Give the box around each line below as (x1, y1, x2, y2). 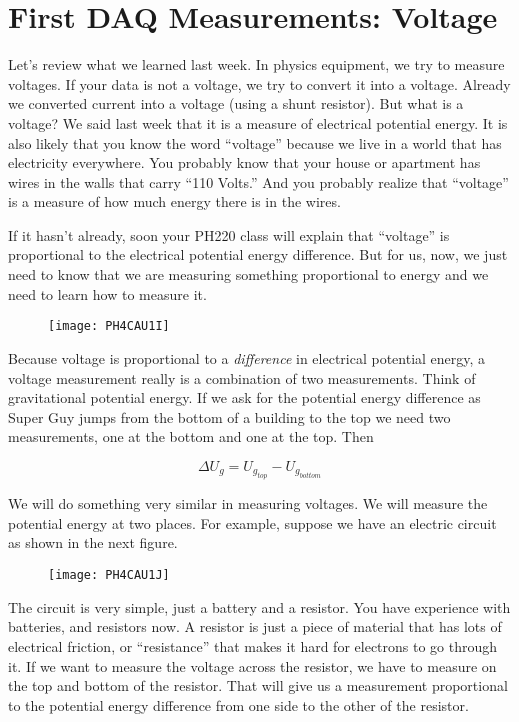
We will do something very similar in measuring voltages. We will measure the (8, 493, 488, 514)
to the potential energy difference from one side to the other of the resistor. (8, 694, 469, 715)
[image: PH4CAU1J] (48, 568, 170, 583)
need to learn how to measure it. (8, 283, 207, 304)
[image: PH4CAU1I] (48, 319, 170, 334)
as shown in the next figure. (8, 532, 178, 553)
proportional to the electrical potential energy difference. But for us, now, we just (8, 244, 508, 265)
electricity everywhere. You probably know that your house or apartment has (8, 152, 481, 173)
